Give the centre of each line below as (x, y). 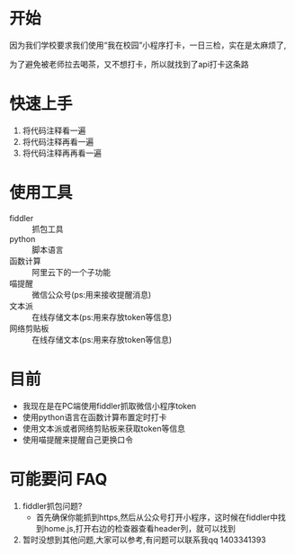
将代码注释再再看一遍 (62, 153)
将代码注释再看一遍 (58, 141)
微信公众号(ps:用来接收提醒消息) (92, 294)
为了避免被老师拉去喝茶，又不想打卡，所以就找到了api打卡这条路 (129, 64)
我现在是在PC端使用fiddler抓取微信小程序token (109, 406)
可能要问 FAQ (58, 479)
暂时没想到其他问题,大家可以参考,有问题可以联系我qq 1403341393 (144, 540)
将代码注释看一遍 (54, 130)
